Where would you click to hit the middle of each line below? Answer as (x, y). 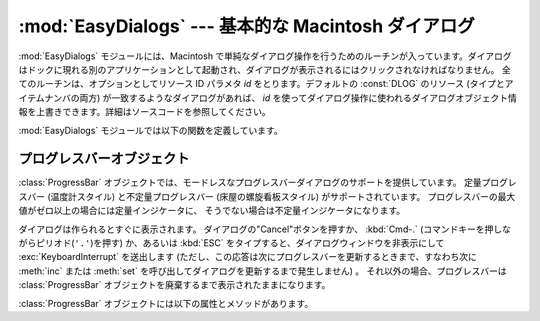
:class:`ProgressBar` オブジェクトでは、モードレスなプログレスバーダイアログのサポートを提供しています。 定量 (250, 182)
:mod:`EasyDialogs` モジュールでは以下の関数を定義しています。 (151, 130)
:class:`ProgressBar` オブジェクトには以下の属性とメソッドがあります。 (166, 303)
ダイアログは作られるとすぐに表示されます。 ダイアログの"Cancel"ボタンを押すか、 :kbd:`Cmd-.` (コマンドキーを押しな (265, 229)
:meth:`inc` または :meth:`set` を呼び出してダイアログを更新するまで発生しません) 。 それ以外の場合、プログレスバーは (262, 271)
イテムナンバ (45, 97)
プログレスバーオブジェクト (104, 158)
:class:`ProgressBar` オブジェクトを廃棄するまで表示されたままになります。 (174, 285)
